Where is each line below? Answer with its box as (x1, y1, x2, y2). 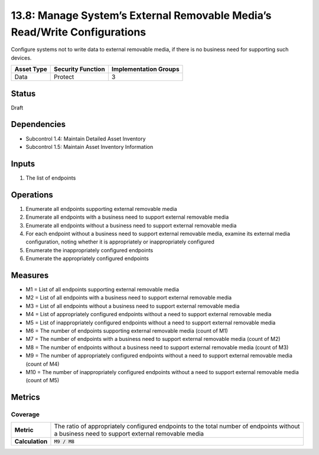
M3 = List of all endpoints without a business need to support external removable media (25, 302, 240, 310)
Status (11, 89, 36, 99)
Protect (54, 73, 74, 81)
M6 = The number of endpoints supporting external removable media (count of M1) (25, 327, 229, 334)
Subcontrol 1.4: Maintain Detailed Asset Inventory (25, 135, 146, 142)
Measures (11, 270, 49, 280)
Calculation (14, 437, 48, 446)
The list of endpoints (25, 174, 76, 181)
